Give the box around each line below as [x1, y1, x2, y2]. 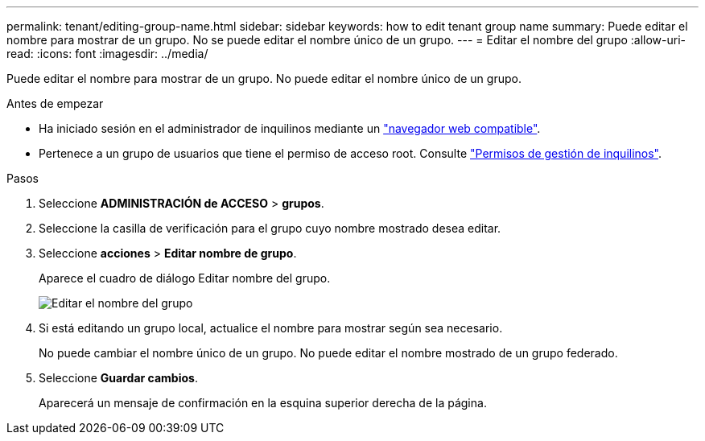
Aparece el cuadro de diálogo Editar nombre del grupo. [39, 271, 331, 285]
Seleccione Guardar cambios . [39, 371, 198, 385]
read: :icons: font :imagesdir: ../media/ [6, 47, 208, 60]
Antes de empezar [6, 97, 104, 110]
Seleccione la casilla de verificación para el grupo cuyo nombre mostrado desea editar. [39, 221, 501, 235]
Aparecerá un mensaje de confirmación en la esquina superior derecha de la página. [39, 396, 487, 410]
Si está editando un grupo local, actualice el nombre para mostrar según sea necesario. [39, 321, 503, 335]
